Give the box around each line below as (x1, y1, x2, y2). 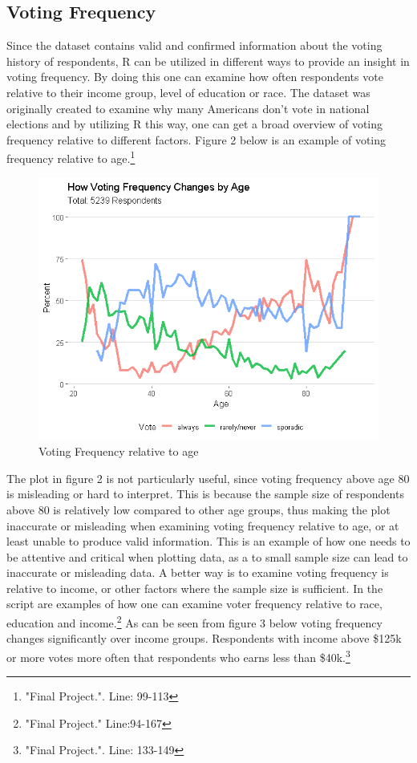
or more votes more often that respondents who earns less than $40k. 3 (6, 646, 350, 665)
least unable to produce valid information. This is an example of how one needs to (6, 533, 411, 550)
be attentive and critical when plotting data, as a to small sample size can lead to (6, 548, 408, 565)
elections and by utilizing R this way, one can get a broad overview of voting (6, 116, 383, 132)
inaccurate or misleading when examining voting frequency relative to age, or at (6, 517, 399, 534)
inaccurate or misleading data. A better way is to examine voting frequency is (6, 564, 389, 581)
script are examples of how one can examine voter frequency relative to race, (6, 595, 383, 612)
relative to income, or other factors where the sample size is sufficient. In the (6, 579, 383, 596)
